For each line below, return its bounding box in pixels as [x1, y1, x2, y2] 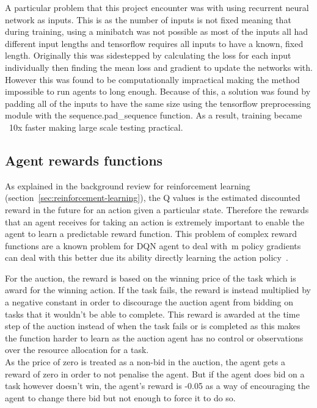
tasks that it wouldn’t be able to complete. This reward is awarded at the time [5, 307, 300, 320]
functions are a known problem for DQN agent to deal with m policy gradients [5, 239, 301, 252]
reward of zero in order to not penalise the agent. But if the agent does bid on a [5, 367, 305, 380]
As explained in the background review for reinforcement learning [5, 179, 250, 192]
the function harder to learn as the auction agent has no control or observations [5, 331, 304, 344]
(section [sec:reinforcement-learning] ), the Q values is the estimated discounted [5, 191, 301, 204]
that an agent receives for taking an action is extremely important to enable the [5, 215, 304, 228]
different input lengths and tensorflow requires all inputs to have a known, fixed [5, 37, 304, 49]
